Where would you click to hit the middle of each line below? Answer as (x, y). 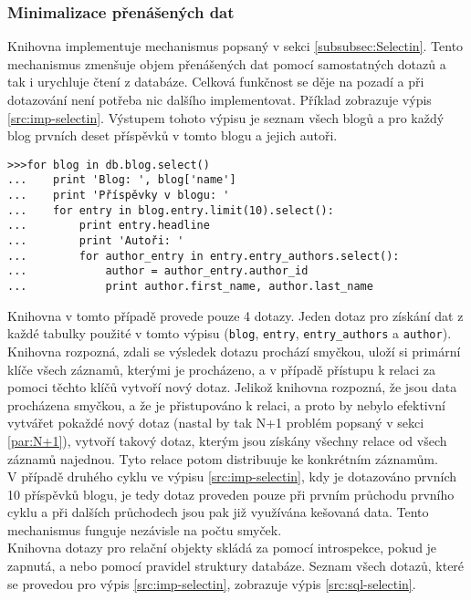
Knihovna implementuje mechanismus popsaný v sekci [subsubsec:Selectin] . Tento (235, 46)
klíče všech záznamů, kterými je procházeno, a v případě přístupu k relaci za (221, 369)
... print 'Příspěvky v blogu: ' (119, 196)
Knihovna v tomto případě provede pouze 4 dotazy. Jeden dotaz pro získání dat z (235, 315)
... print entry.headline (109, 226)
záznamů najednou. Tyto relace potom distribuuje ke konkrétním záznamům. (223, 458)
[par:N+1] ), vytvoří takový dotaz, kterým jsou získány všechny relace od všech (227, 440)
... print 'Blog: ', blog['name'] (122, 180)
